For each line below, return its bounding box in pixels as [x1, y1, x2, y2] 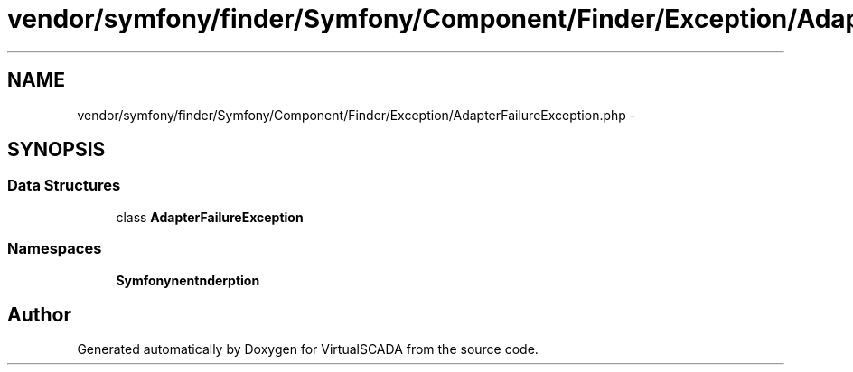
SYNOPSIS [7, 138, 106, 162]
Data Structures [7, 176, 121, 195]
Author [7, 302, 71, 326]
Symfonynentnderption [116, 272, 260, 288]
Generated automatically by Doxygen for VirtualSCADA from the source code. [77, 341, 539, 358]
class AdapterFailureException [116, 209, 304, 225]
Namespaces [7, 239, 102, 258]
